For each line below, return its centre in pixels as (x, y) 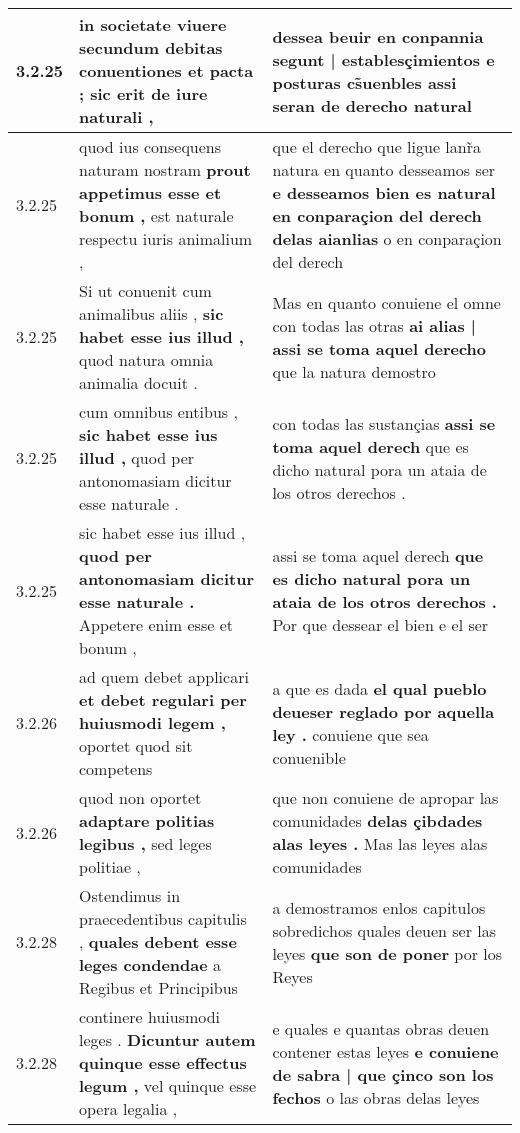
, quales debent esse (158, 941)
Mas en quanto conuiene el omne (386, 302)
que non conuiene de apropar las (385, 797)
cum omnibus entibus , (158, 411)
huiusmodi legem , (152, 722)
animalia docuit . (138, 382)
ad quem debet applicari (164, 676)
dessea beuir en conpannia (378, 36)
